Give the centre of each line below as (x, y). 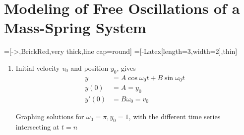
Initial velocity (38, 67)
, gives (126, 67)
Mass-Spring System (75, 27)
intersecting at (37, 126)
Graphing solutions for (50, 116)
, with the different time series (175, 116)
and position (90, 67)
